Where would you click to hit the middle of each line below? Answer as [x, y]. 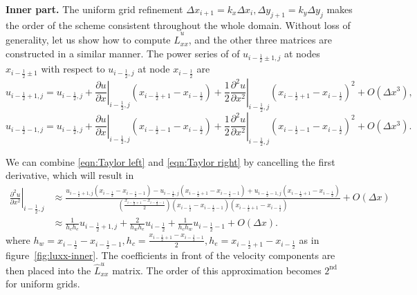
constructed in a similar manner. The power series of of [123, 53]
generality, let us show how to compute [88, 40]
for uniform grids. [43, 284]
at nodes [302, 53]
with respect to [73, 69]
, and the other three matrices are [260, 40]
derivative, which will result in [70, 175]
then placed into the [48, 270]
